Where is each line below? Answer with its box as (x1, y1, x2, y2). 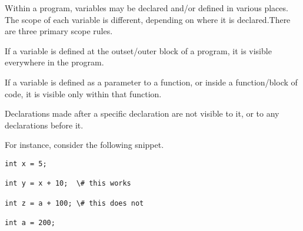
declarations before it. (5, 118, 84, 131)
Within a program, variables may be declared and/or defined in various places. (5, 2, 288, 14)
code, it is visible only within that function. (5, 87, 162, 100)
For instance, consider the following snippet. (5, 138, 164, 151)
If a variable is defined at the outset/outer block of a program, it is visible (5, 44, 272, 57)
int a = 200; (5, 218, 55, 227)
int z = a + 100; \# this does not (5, 199, 144, 207)
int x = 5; (5, 159, 47, 168)
